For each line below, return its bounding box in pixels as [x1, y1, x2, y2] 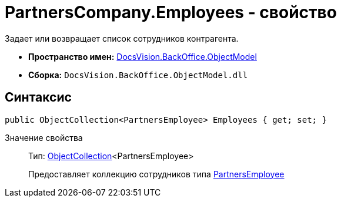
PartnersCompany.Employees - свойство [5, 2, 337, 22]
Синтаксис [5, 90, 72, 105]
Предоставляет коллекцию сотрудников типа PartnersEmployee [28, 169, 285, 179]
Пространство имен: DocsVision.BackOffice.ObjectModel [28, 51, 257, 62]
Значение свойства [5, 132, 83, 143]
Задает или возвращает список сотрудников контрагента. [5, 33, 239, 43]
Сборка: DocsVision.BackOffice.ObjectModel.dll [28, 69, 248, 80]
